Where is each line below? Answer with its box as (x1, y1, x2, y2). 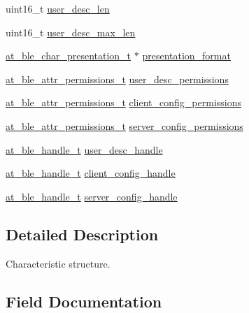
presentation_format (142, 48, 231, 63)
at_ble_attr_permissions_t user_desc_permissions (6, 71, 229, 86)
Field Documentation (6, 290, 162, 312)
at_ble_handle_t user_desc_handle (6, 142, 163, 156)
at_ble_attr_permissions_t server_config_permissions (6, 118, 243, 133)
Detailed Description (6, 223, 159, 245)
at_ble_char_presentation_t (6, 48, 131, 63)
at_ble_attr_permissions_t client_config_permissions (6, 95, 241, 110)
